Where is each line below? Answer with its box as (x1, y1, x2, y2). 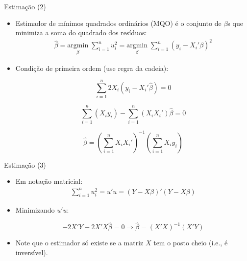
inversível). (15, 247, 48, 257)
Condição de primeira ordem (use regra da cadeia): (15, 63, 169, 73)
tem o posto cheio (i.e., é (153, 238, 228, 248)
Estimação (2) (4, 1, 46, 11)
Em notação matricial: (15, 176, 83, 186)
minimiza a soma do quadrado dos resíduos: (15, 27, 147, 38)
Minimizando (15, 205, 55, 215)
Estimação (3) (4, 159, 46, 170)
